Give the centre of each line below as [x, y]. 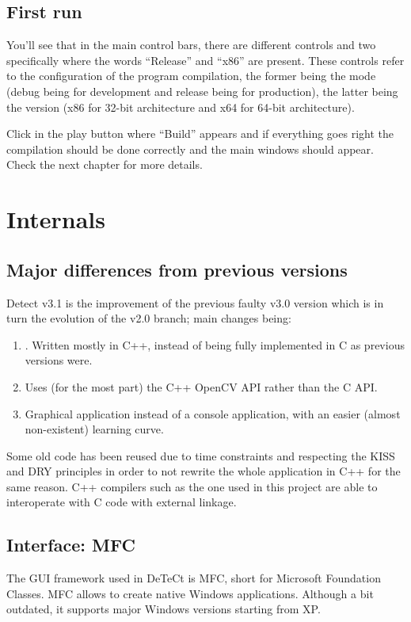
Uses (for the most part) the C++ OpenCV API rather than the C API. [201, 386]
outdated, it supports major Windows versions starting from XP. [164, 609]
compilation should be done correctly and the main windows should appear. [190, 149]
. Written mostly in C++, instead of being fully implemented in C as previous [215, 344]
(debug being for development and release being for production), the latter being [202, 91]
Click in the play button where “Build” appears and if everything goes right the [200, 134]
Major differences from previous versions [177, 269]
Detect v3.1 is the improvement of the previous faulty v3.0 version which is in [195, 302]
